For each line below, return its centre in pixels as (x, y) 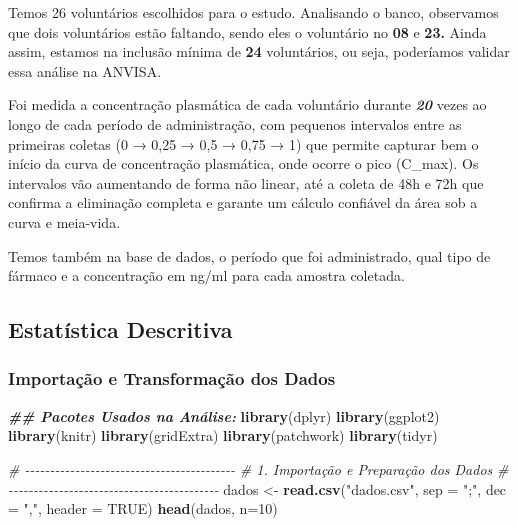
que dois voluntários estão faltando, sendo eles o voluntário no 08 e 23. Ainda (247, 31)
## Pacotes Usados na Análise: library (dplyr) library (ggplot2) (224, 415)
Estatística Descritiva (120, 329)
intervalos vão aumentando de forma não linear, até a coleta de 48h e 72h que (246, 182)
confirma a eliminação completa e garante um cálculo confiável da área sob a (243, 202)
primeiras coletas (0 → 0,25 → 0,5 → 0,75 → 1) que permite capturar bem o (243, 143)
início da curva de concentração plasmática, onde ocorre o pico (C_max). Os (243, 163)
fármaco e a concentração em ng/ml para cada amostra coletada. (206, 275)
